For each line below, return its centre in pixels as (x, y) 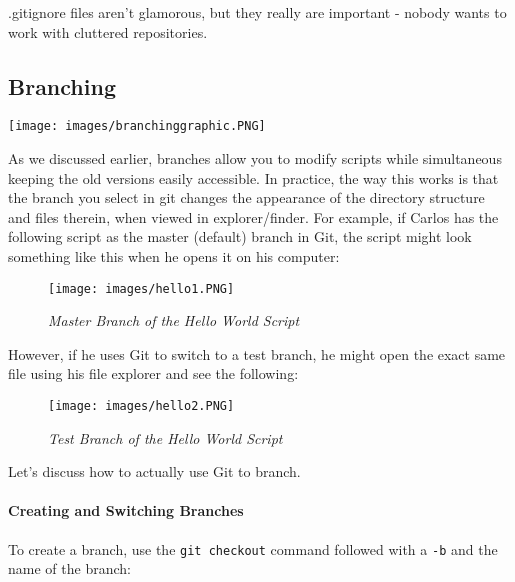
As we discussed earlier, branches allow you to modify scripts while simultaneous (255, 158)
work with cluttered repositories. (108, 31)
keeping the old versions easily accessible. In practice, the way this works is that (253, 177)
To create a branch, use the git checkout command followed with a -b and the (253, 548)
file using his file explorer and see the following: (153, 373)
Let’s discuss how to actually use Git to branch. (154, 471)
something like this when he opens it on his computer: (174, 256)
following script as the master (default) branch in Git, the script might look (240, 236)
